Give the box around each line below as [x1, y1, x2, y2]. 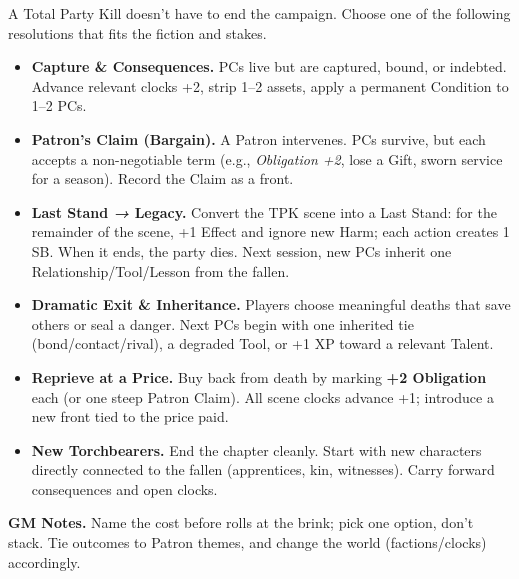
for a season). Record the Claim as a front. [31, 168, 294, 189]
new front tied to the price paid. [31, 406, 229, 427]
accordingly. [8, 551, 81, 572]
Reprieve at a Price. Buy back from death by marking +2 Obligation [31, 366, 487, 387]
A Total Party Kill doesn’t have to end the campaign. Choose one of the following [8, 3, 511, 23]
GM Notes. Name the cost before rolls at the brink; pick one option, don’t [8, 512, 474, 533]
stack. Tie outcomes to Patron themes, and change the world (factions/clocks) [8, 532, 487, 553]
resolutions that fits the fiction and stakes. [8, 22, 267, 43]
